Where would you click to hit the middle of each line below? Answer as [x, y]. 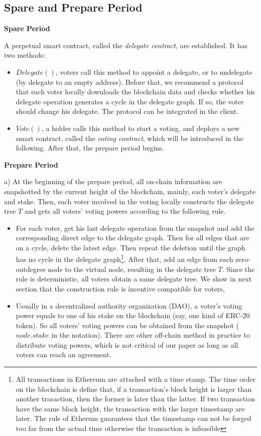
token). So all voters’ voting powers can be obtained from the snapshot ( [127, 325]
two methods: [25, 55]
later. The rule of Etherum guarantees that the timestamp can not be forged [134, 418]
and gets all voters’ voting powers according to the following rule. [125, 211]
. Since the [238, 269]
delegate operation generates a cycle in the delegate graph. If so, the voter [130, 101]
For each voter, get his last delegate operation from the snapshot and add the [135, 228]
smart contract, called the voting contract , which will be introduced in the [129, 138]
